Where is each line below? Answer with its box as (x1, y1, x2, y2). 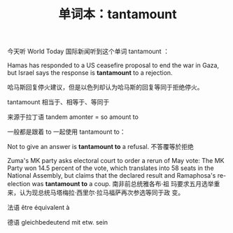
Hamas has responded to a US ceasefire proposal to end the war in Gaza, (7, 61, 219, 70)
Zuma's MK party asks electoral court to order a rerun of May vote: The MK (7, 157, 225, 165)
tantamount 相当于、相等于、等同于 (7, 98, 110, 106)
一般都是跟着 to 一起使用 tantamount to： (7, 127, 126, 136)
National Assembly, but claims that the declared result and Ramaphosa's (7, 171, 216, 180)
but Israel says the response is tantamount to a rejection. (7, 69, 173, 77)
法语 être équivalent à (7, 204, 70, 212)
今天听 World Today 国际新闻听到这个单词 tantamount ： (7, 47, 170, 56)
